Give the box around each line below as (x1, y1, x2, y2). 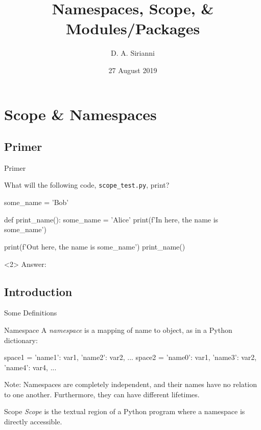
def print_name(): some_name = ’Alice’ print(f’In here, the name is (4, 214, 219, 224)
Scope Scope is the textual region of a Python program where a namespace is (4, 406, 245, 417)
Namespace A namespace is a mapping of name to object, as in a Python (4, 324, 232, 335)
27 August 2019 (108, 64, 157, 75)
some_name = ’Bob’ (4, 197, 69, 208)
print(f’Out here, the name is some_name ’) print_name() (4, 241, 185, 252)
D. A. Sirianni (111, 48, 155, 58)
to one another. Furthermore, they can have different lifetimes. (4, 389, 200, 399)
